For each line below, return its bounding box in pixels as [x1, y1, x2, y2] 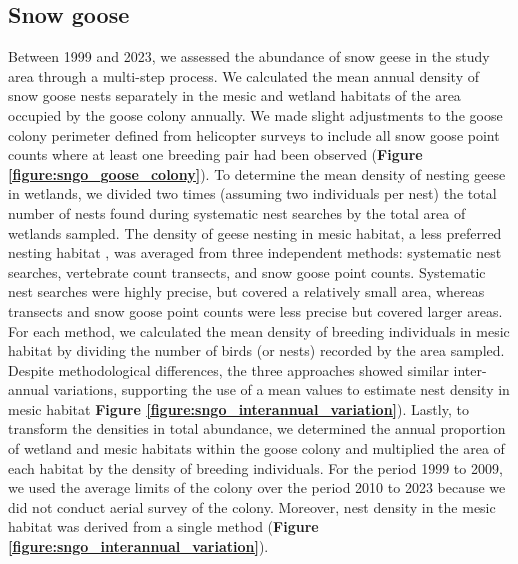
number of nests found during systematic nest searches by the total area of [8, 202, 466, 223]
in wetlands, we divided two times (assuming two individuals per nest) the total [8, 183, 497, 204]
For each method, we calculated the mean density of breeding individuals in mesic [8, 320, 510, 341]
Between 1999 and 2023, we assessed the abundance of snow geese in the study [8, 46, 490, 67]
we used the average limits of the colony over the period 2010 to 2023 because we [8, 477, 506, 498]
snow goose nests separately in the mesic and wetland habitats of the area [8, 85, 461, 106]
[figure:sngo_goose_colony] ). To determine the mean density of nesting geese [8, 163, 506, 184]
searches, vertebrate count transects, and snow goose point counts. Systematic [8, 261, 486, 282]
